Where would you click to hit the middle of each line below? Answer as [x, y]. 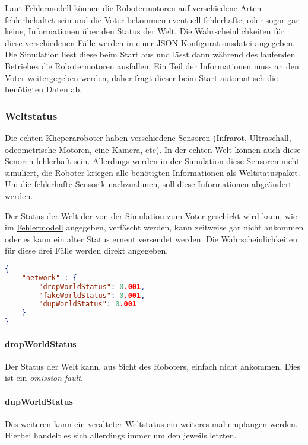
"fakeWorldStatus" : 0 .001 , [92, 295]
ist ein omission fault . [44, 378]
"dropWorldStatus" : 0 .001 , [92, 286]
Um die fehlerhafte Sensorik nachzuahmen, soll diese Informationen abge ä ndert [148, 184]
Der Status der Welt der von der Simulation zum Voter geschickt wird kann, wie [151, 215]
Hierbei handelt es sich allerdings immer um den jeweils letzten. [121, 435]
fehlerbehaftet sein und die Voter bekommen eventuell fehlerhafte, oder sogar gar [152, 19]
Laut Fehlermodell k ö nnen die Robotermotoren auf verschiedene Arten [133, 8]
